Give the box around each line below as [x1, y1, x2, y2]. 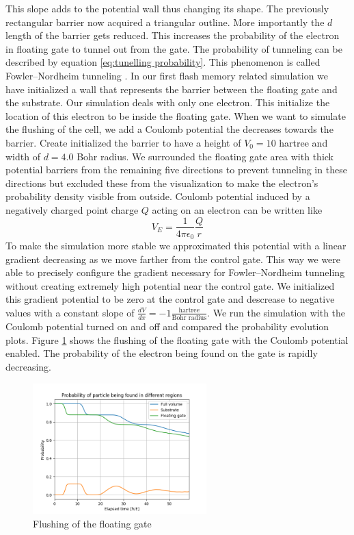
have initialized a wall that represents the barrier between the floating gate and [5, 82, 338, 96]
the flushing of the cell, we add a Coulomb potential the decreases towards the [5, 122, 333, 136]
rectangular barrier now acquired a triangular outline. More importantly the [5, 14, 325, 29]
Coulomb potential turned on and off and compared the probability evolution [5, 319, 329, 334]
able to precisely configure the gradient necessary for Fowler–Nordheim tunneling [5, 265, 345, 279]
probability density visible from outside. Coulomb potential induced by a [5, 189, 310, 203]
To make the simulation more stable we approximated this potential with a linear [5, 238, 346, 253]
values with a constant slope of [5, 305, 135, 319]
